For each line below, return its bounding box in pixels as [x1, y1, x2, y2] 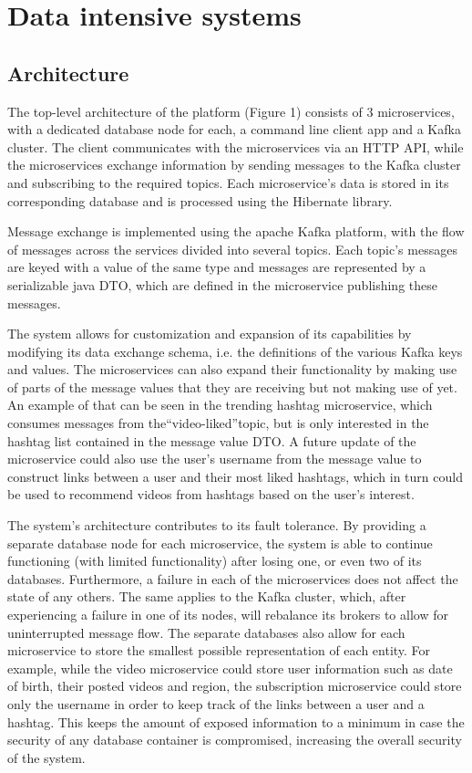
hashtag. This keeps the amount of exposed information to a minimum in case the [7, 712, 465, 731]
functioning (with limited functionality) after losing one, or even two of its [7, 551, 422, 570]
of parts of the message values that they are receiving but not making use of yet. [7, 377, 457, 396]
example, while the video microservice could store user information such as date [7, 658, 453, 677]
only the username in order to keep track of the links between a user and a [7, 694, 425, 713]
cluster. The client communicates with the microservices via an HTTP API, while [7, 137, 464, 156]
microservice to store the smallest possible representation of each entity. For [7, 641, 431, 660]
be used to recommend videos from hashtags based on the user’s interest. [7, 485, 415, 504]
